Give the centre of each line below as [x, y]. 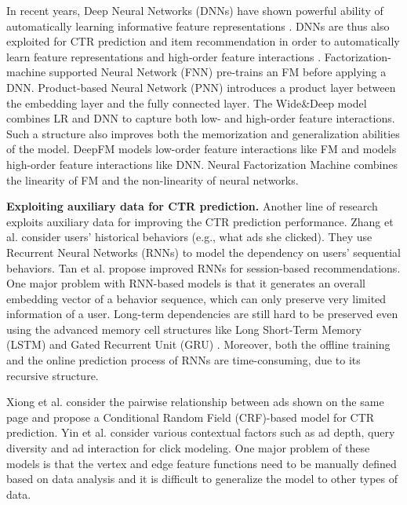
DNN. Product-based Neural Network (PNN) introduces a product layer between [201, 87]
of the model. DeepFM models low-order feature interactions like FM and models [202, 149]
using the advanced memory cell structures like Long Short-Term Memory [184, 329]
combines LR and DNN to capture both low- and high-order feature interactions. [201, 118]
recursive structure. [53, 375]
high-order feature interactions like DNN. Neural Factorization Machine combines [202, 164]
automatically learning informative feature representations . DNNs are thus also [198, 26]
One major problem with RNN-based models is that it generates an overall [186, 283]
